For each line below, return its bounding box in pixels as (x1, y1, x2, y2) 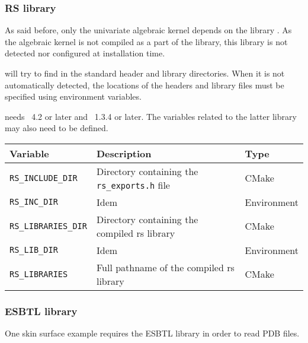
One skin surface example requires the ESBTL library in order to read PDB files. (5, 327, 300, 339)
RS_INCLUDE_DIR (9, 173, 78, 183)
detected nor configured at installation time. (5, 47, 165, 59)
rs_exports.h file (96, 177, 170, 192)
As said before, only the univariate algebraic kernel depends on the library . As (5, 24, 292, 36)
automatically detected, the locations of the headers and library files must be (5, 78, 284, 91)
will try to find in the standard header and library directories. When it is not (5, 67, 285, 79)
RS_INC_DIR (9, 197, 58, 207)
